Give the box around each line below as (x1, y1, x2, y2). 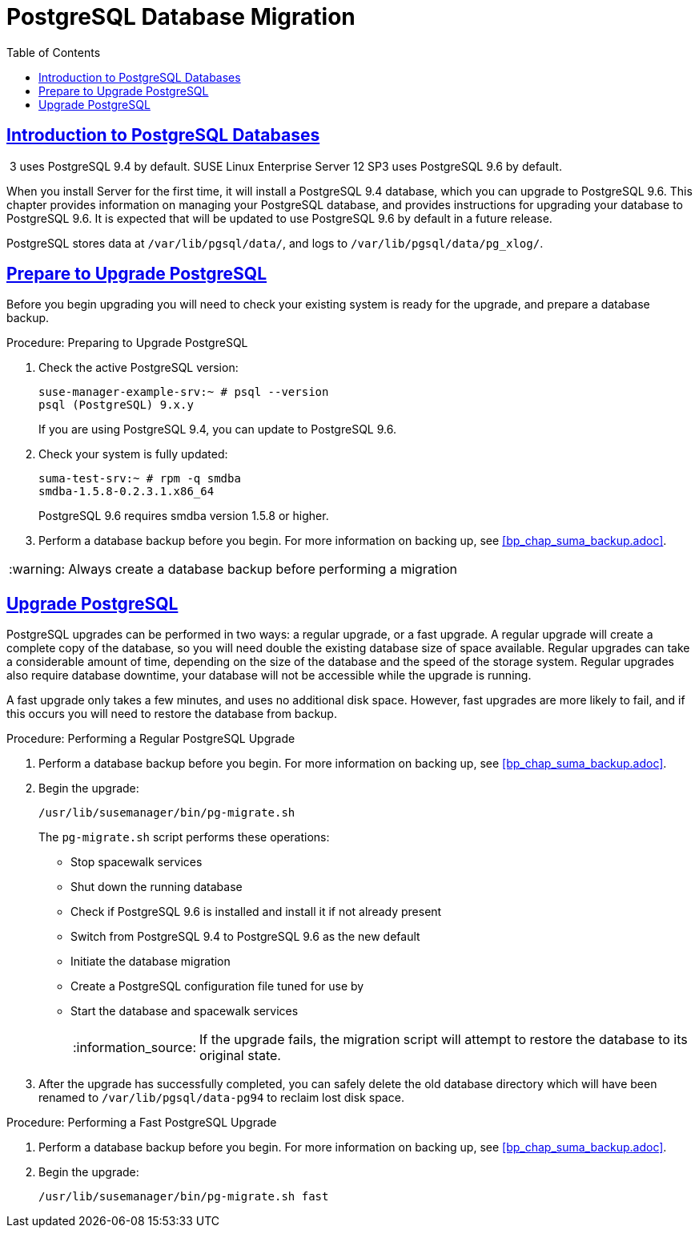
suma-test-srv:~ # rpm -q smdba (38, 472, 241, 486)
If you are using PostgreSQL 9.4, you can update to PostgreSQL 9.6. (38, 422, 396, 437)
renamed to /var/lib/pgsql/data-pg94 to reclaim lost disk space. (38, 1091, 404, 1105)
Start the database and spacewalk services (70, 1004, 299, 1018)
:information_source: (73, 1039, 197, 1056)
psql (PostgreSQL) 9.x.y (38, 398, 194, 412)
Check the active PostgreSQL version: (38, 361, 239, 375)
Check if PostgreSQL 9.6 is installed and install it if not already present (70, 905, 442, 919)
